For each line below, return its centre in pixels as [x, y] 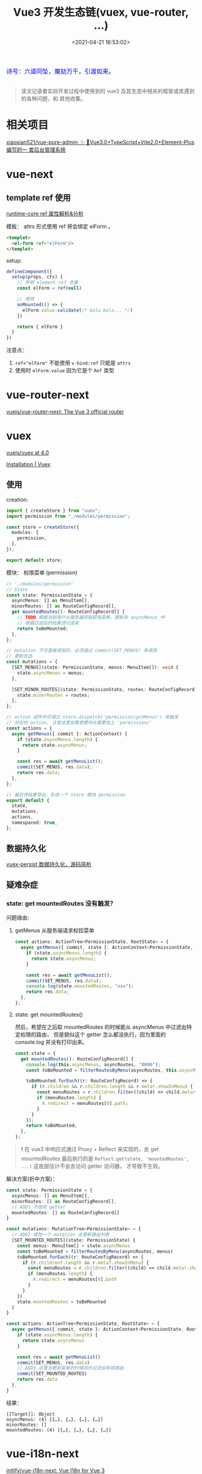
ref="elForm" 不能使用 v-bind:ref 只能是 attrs [73, 363]
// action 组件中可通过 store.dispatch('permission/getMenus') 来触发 [92, 717]
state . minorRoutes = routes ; [54, 695]
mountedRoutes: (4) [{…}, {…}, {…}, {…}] [59, 1430]
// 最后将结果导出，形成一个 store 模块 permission [66, 794]
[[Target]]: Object [31, 1414]
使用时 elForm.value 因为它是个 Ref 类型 [64, 370]
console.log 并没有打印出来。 [51, 1042]
